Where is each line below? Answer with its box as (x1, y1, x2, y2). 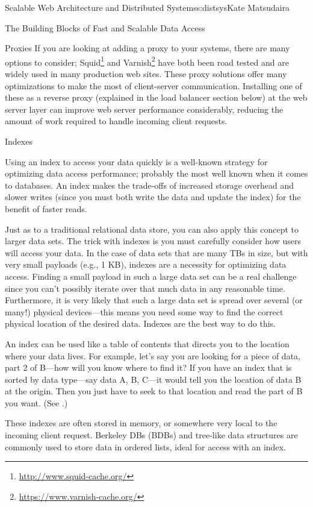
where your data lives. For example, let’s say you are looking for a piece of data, (5, 349, 300, 362)
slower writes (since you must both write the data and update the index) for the (5, 191, 301, 203)
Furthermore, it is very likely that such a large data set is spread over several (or (5, 294, 303, 306)
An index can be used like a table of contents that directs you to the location (5, 337, 290, 350)
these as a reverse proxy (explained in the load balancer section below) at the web (5, 91, 308, 104)
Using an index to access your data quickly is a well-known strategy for (5, 155, 268, 168)
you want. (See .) (5, 396, 68, 409)
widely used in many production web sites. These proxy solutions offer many (5, 68, 287, 80)
